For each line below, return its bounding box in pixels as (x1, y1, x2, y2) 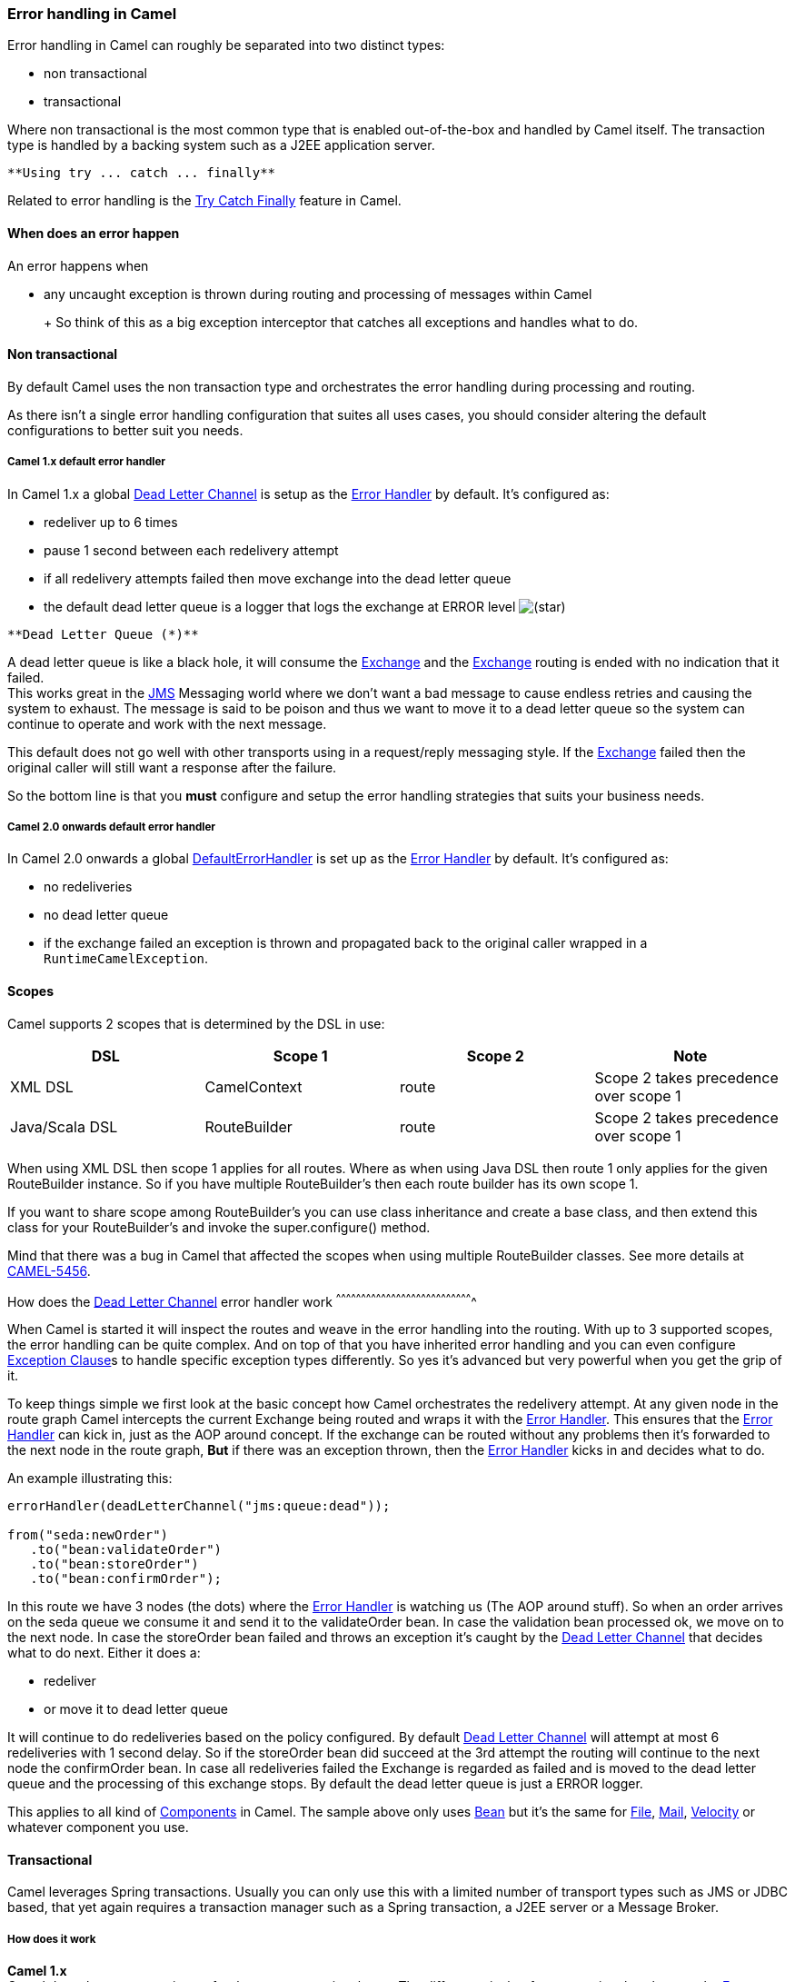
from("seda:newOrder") (7, 1528, 169, 1543)
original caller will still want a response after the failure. (7, 759, 337, 775)
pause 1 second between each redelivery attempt (44, 542, 339, 558)
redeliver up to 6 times (44, 513, 178, 530)
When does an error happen (7, 224, 180, 241)
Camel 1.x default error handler (7, 455, 166, 469)
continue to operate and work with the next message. (7, 715, 327, 732)
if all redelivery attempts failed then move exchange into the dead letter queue (44, 570, 512, 586)
